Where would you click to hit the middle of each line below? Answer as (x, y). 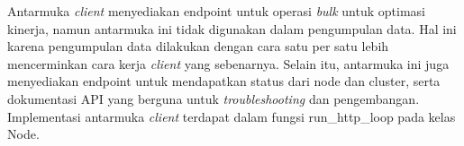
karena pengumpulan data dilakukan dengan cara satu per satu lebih (198, 46)
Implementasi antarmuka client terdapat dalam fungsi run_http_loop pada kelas (232, 116)
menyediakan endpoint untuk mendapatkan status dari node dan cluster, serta (224, 81)
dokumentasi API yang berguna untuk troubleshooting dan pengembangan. (214, 98)
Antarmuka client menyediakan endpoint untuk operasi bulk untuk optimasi (216, 11)
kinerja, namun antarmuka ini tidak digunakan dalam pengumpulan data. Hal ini (232, 28)
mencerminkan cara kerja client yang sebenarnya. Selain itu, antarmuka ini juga (228, 63)
